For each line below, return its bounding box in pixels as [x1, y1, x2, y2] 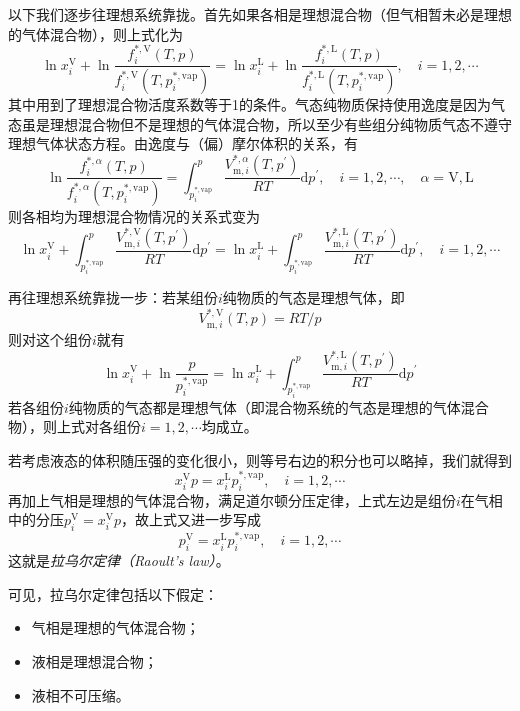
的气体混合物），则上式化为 [8, 23, 183, 44]
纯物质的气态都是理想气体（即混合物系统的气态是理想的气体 [68, 396, 461, 417]
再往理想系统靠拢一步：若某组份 [8, 287, 218, 308]
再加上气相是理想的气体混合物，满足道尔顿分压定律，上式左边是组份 [8, 489, 456, 510]
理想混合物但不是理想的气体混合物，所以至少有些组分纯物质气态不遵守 [49, 113, 512, 134]
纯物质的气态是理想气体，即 [222, 287, 405, 308]
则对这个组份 [8, 329, 92, 350]
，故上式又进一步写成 [121, 509, 262, 530]
